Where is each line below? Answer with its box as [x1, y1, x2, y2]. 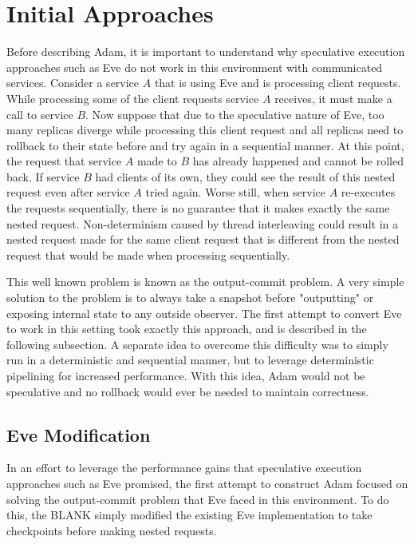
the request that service [6, 153, 122, 169]
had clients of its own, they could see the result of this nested [95, 168, 396, 185]
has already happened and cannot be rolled [192, 153, 404, 169]
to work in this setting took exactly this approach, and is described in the [6, 320, 367, 337]
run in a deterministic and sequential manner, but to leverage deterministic [6, 351, 374, 368]
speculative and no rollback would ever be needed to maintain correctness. [6, 383, 369, 399]
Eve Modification [6, 422, 151, 447]
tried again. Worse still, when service [145, 184, 325, 201]
